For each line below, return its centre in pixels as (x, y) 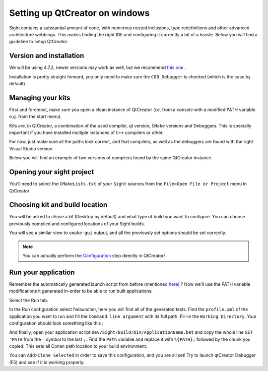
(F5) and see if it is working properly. (47, 362)
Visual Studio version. (32, 148)
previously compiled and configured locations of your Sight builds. (77, 224)
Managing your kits (40, 97)
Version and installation (47, 56)
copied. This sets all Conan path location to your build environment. (78, 346)
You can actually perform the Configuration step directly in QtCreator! (94, 256)
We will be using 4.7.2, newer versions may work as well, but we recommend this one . (98, 67)
